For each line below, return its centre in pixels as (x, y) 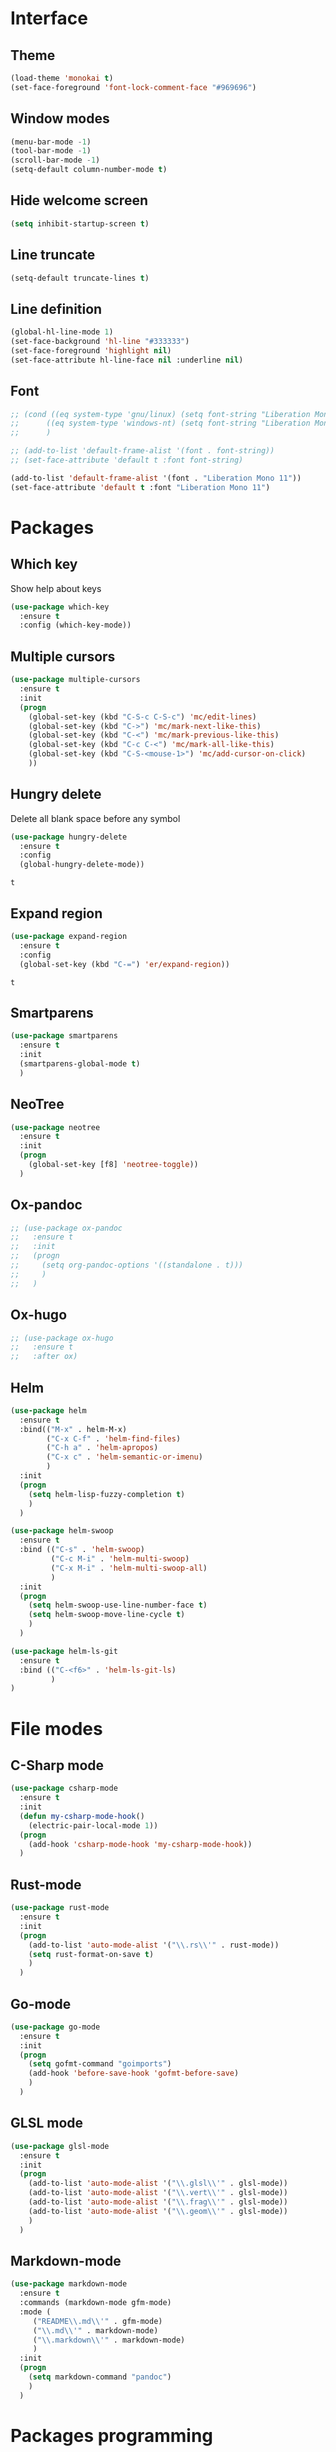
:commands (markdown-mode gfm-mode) (95, 2303)
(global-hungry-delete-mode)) (82, 865)
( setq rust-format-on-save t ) (91, 1954)
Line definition (56, 308)
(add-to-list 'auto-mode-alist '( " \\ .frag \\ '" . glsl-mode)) (158, 2202)
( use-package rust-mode (60, 1908)
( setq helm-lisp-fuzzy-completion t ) (107, 1494)
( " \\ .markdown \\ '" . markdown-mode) (109, 2340)
